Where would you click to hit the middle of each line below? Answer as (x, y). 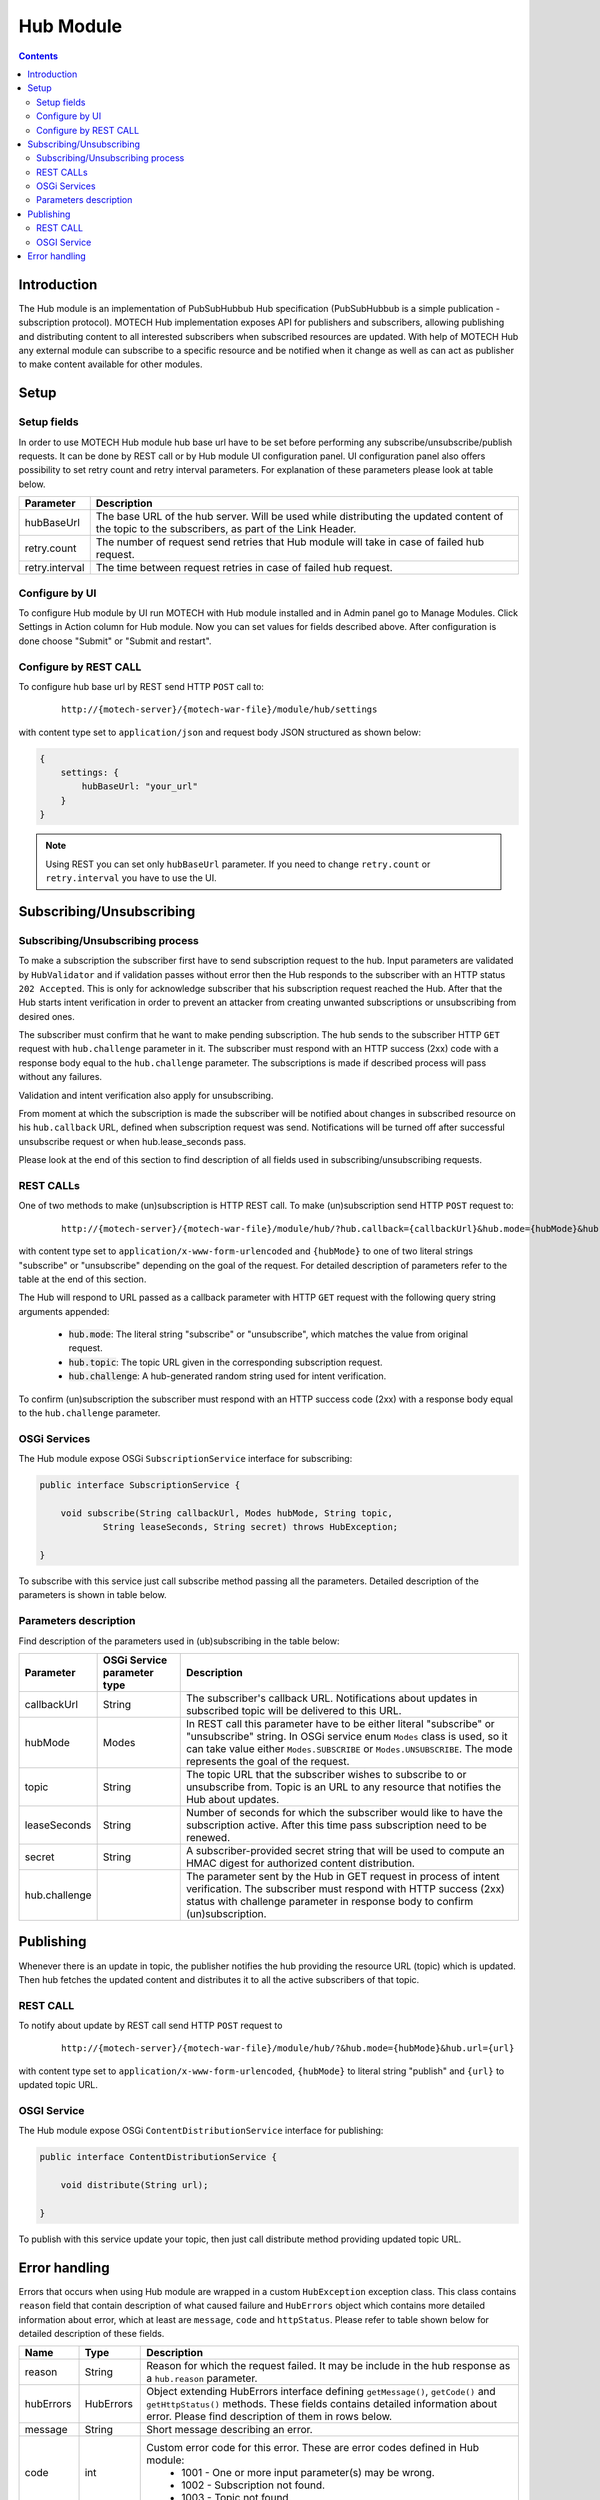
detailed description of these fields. (91, 2333)
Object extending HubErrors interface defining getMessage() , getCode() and (321, 2392)
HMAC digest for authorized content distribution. (300, 1863)
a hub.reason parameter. (202, 2378)
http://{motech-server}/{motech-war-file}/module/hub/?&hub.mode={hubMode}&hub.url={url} (288, 2048)
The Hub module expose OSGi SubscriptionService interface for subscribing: (185, 1459)
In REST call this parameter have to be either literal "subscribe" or (340, 1724)
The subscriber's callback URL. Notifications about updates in (331, 1698)
